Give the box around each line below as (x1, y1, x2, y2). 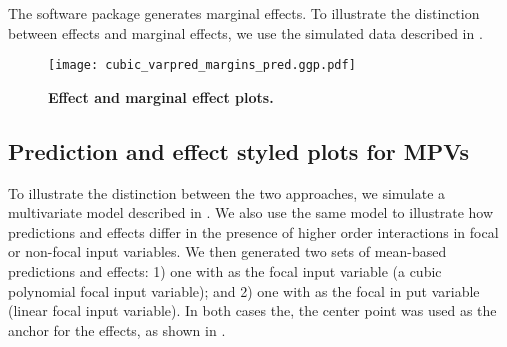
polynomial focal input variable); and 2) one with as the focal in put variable (8, 280, 480, 301)
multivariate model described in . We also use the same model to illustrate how (8, 202, 494, 223)
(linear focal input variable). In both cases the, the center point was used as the (8, 300, 497, 321)
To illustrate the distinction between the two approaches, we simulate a (8, 182, 446, 203)
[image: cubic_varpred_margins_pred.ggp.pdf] (48, 58, 356, 73)
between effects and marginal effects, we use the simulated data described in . (8, 22, 483, 43)
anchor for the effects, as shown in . (8, 319, 226, 340)
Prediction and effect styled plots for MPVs (8, 135, 470, 166)
